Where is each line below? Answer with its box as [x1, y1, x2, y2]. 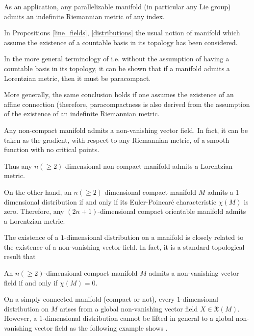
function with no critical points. [4, 144, 100, 155]
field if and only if [4, 277, 58, 287]
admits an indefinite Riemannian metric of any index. [4, 11, 165, 21]
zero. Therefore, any [4, 206, 64, 216]
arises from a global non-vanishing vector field [60, 303, 198, 313]
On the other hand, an [4, 186, 72, 197]
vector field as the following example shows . [34, 323, 168, 333]
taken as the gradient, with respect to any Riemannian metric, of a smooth [4, 134, 229, 145]
